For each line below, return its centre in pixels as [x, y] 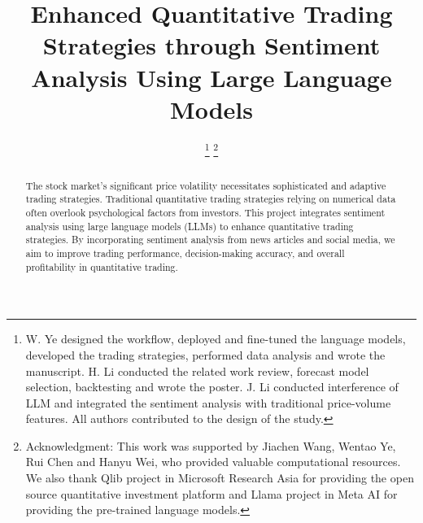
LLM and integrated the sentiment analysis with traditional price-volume [208, 402]
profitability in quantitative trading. [102, 266]
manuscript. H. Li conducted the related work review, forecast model [197, 370]
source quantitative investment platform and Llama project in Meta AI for [211, 493]
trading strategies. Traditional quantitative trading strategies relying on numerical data [211, 199]
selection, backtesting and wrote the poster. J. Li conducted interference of [212, 387]
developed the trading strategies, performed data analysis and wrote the [205, 354]
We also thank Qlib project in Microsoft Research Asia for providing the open [220, 478]
